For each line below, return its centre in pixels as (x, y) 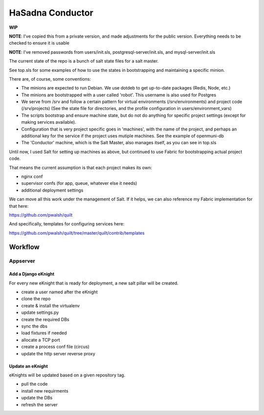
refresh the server (40, 404)
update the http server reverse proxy (58, 353)
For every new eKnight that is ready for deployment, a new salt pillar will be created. (94, 283)
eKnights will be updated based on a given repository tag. (67, 375)
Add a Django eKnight (32, 274)
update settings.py (40, 312)
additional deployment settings (52, 190)
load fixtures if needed (44, 333)
